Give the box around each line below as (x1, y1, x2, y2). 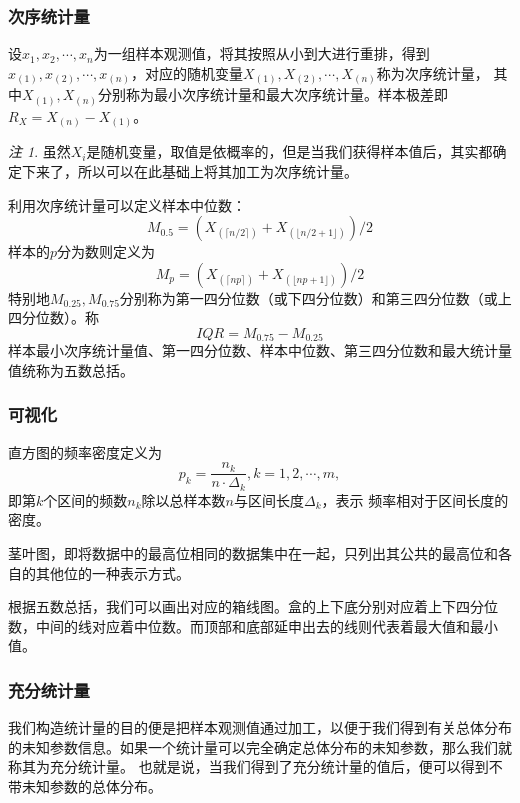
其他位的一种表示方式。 (35, 562, 190, 583)
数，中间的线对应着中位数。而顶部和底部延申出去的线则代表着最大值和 (8, 615, 470, 636)
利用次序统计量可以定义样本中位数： (8, 194, 246, 215)
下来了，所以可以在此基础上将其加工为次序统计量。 (21, 160, 358, 181)
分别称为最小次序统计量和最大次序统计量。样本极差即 (98, 84, 449, 105)
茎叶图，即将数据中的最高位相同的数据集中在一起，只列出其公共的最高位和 (8, 543, 498, 564)
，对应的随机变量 (131, 62, 244, 83)
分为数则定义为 (57, 241, 156, 262)
